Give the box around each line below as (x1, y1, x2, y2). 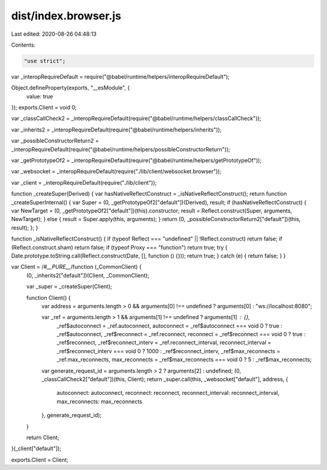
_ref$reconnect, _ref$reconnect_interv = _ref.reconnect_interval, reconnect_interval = (56, 339, 272, 346)
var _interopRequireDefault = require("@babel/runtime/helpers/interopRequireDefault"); (11, 73, 230, 80)
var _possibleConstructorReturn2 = (11, 137, 99, 145)
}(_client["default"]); (11, 445, 62, 452)
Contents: (11, 41, 36, 48)
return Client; (26, 434, 60, 441)
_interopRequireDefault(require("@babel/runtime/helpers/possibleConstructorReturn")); (11, 145, 230, 153)
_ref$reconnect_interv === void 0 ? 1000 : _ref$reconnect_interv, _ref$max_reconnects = (56, 347, 281, 354)
